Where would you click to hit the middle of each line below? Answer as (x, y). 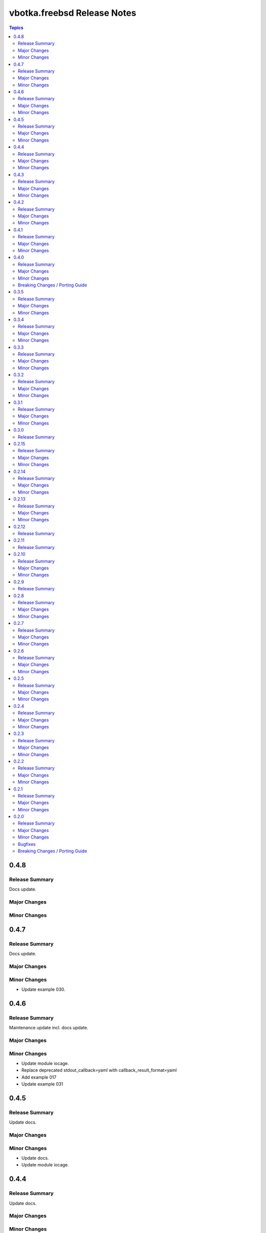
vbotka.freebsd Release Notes (73, 13)
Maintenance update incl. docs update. (49, 1028)
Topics (16, 28)
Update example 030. (43, 989)
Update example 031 (42, 1084)
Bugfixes (27, 844)
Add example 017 (39, 1077)
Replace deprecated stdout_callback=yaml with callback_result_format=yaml (99, 1070)
